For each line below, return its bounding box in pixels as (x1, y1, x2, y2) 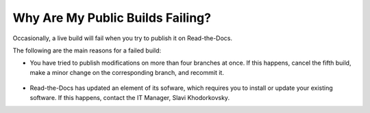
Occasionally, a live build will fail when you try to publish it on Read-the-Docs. (12, 34, 233, 42)
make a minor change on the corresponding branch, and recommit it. (29, 68, 224, 76)
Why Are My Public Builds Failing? (12, 10, 212, 25)
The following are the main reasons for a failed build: (12, 46, 162, 54)
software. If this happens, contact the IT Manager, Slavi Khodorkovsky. (29, 93, 230, 101)
